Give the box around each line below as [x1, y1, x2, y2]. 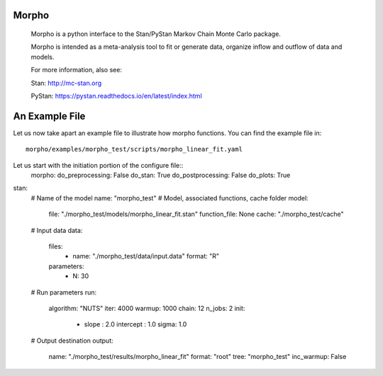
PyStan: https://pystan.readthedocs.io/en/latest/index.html [30, 91, 202, 100]
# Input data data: [30, 226, 83, 234]
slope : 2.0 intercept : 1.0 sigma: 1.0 [84, 320, 187, 329]
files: [48, 242, 63, 251]
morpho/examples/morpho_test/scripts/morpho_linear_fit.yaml [26, 145, 243, 154]
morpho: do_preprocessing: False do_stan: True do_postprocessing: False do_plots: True [30, 171, 291, 180]
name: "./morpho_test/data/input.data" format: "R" [72, 252, 220, 261]
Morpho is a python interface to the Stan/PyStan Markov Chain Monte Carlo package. [30, 30, 282, 38]
